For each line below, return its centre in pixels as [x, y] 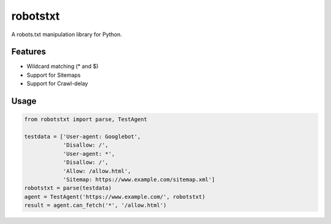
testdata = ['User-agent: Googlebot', [82, 137]
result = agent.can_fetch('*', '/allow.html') [95, 205]
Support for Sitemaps [54, 75]
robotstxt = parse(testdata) [68, 188]
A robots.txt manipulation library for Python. [67, 34]
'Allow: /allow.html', [97, 171]
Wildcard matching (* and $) [63, 66]
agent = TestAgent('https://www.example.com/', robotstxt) [115, 197]
